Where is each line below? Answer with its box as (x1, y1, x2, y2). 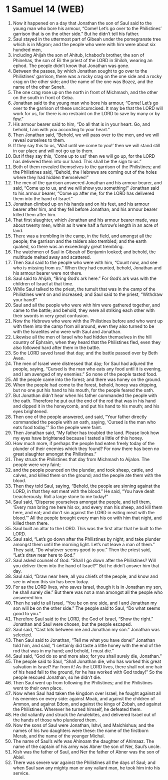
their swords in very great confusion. (12, 312, 89, 318)
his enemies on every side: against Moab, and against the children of (12, 695, 155, 701)
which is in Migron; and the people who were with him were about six (12, 41, 156, 47)
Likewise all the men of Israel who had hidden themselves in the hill (12, 334, 152, 340)
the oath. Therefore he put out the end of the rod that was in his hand (12, 398, 156, 404)
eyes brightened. (12, 408, 48, 414)
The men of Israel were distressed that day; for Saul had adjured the (12, 360, 154, 366)
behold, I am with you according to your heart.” (12, 126, 110, 132)
